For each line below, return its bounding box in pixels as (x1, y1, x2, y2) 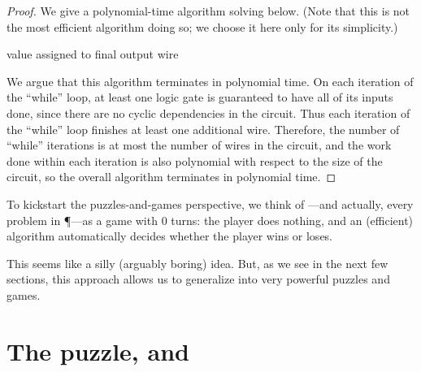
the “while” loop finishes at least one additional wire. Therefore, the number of (7, 120, 400, 137)
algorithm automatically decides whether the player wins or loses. (7, 227, 333, 244)
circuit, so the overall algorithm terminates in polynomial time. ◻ (7, 168, 336, 185)
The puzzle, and (7, 334, 189, 367)
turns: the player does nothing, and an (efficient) (171, 211, 414, 228)
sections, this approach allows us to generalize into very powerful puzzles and (7, 270, 390, 288)
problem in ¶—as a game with (7, 211, 158, 228)
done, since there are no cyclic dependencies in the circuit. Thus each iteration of (7, 104, 410, 121)
